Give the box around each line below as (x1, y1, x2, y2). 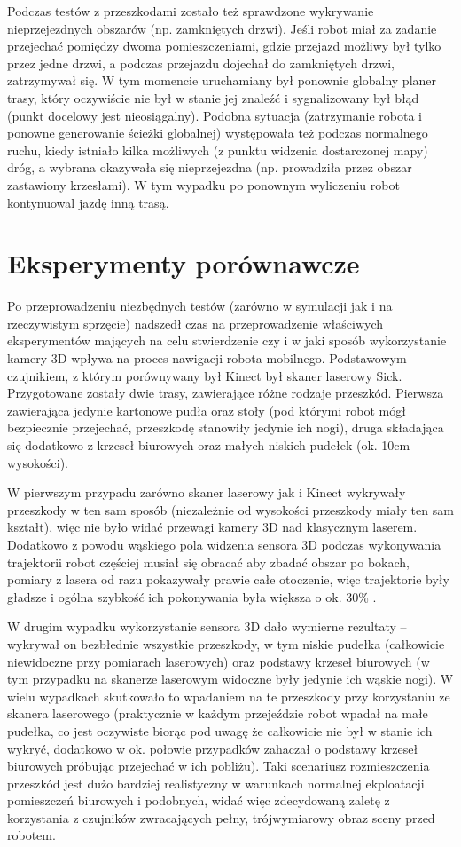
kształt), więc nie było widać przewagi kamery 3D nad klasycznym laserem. (7, 518, 418, 536)
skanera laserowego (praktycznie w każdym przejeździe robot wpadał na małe (7, 704, 428, 723)
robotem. (7, 826, 56, 844)
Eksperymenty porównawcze (7, 245, 360, 281)
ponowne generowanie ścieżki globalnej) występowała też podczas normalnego (7, 123, 428, 142)
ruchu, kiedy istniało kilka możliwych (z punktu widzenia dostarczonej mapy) (7, 140, 428, 159)
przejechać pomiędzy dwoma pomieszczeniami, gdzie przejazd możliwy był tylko (7, 36, 441, 55)
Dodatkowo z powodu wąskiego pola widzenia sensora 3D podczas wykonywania (7, 534, 441, 553)
